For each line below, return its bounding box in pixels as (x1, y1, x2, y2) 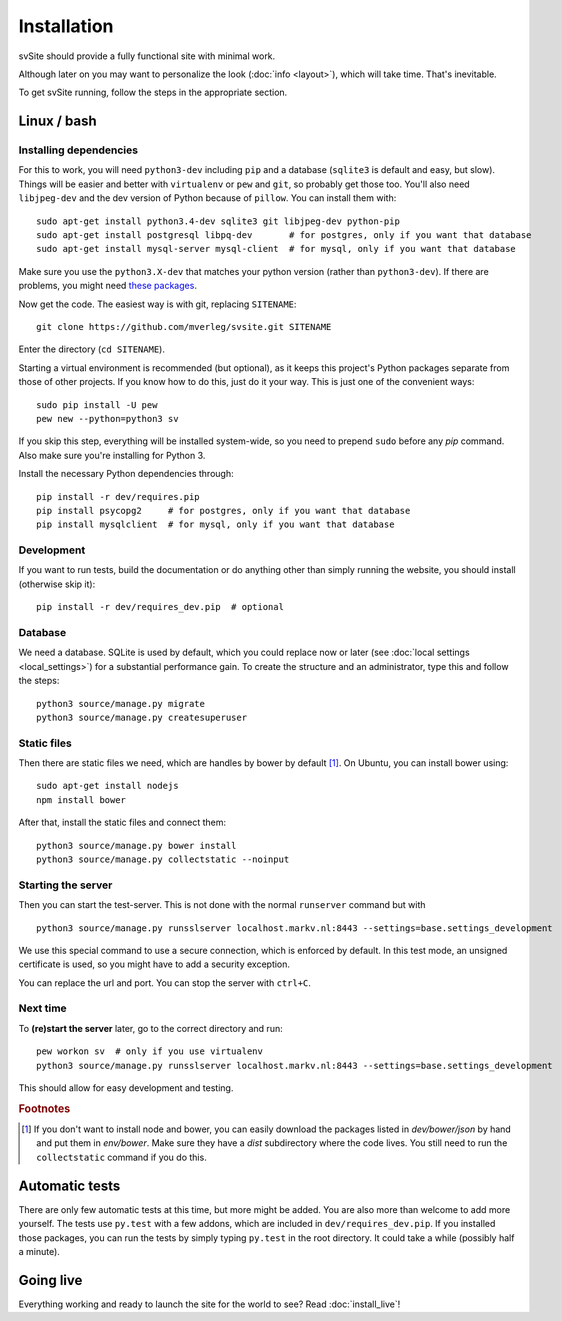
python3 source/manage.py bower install (36, 840, 237, 851)
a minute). (18, 1245, 60, 1257)
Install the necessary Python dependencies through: (18, 468, 234, 480)
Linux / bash (18, 113, 97, 130)
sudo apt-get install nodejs (36, 780, 179, 792)
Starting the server (18, 878, 113, 892)
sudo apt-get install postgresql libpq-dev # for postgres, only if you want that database (36, 230, 532, 241)
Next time (18, 1001, 67, 1015)
